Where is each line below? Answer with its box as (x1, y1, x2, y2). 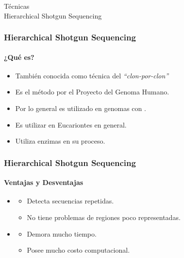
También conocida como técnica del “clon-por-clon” (15, 70, 169, 80)
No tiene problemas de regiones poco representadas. (27, 212, 181, 222)
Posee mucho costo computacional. (27, 245, 130, 255)
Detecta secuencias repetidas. (27, 196, 114, 206)
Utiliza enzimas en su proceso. (15, 136, 105, 146)
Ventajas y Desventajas (4, 177, 84, 187)
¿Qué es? (4, 52, 34, 62)
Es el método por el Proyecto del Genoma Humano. (15, 87, 169, 97)
